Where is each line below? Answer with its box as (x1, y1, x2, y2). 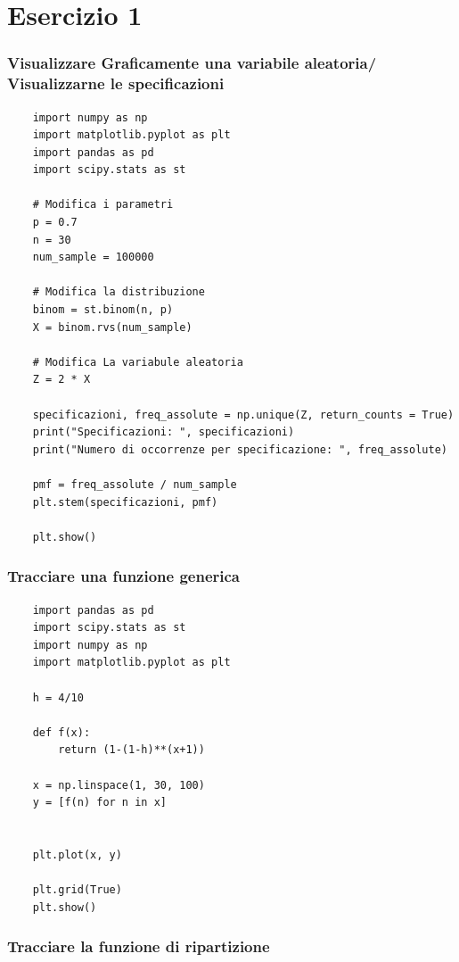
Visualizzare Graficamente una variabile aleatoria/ (7, 52, 377, 74)
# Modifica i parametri (32, 198, 174, 211)
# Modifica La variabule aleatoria (32, 355, 243, 369)
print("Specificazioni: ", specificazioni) (32, 426, 295, 439)
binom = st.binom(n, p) (32, 303, 174, 317)
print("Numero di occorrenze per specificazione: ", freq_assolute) (32, 443, 447, 456)
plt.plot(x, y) (32, 848, 122, 861)
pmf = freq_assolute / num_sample (32, 477, 237, 491)
